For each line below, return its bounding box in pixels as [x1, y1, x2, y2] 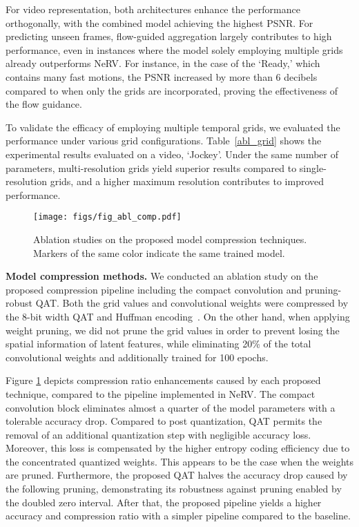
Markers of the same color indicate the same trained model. [33, 245, 285, 260]
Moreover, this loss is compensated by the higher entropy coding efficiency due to [6, 441, 350, 455]
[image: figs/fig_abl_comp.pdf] [33, 212, 182, 222]
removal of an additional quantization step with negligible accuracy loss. [6, 427, 311, 441]
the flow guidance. [6, 97, 82, 111]
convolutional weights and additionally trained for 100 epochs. [6, 349, 269, 364]
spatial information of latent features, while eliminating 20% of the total [6, 336, 311, 351]
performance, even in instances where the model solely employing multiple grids [6, 42, 343, 57]
